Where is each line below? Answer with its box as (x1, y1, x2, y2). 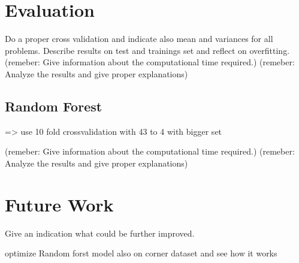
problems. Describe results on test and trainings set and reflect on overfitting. (5, 44, 290, 56)
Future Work (5, 192, 114, 216)
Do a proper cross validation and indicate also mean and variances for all (5, 32, 273, 45)
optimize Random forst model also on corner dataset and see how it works (5, 247, 277, 259)
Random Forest (5, 96, 102, 115)
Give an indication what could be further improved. (5, 226, 195, 239)
